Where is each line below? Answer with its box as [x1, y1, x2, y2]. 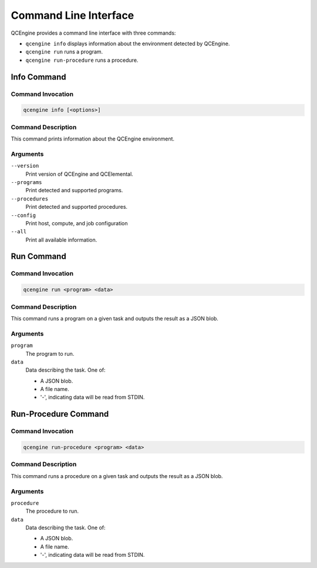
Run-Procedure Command [11, 409, 109, 419]
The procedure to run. [25, 507, 79, 514]
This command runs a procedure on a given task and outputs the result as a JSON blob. [11, 472, 223, 479]
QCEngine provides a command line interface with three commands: [11, 29, 176, 36]
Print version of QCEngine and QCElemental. [25, 171, 133, 178]
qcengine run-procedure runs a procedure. [25, 56, 139, 64]
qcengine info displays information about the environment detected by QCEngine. [25, 40, 230, 47]
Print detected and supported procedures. [25, 203, 128, 211]
